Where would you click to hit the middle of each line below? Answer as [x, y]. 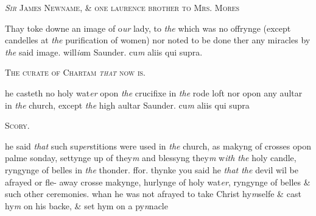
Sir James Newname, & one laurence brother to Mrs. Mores [122, 7]
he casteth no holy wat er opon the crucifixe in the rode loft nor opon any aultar [154, 92]
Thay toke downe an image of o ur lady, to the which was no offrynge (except [148, 28]
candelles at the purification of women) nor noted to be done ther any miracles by [158, 40]
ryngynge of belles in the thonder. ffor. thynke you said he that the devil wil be [152, 169]
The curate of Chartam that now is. [75, 72]
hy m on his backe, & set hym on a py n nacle [86, 205]
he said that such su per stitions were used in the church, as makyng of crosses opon [158, 146]
